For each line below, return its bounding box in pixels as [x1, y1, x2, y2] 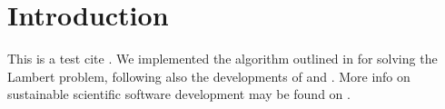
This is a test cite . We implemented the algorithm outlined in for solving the [7, 49, 438, 68]
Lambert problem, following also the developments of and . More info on [7, 66, 410, 85]
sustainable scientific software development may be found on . [7, 84, 351, 104]
